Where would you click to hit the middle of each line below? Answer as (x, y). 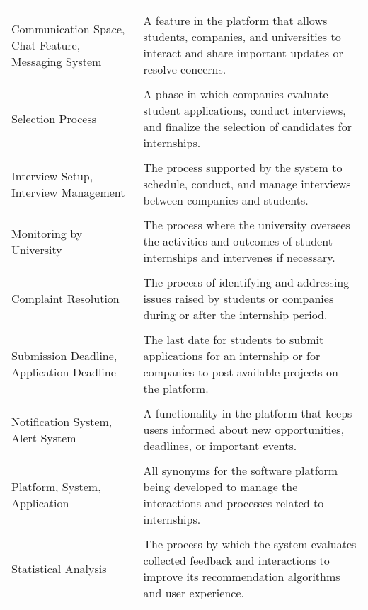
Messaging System (57, 61)
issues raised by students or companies (238, 298)
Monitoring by (47, 233)
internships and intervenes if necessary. (239, 257)
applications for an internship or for (232, 356)
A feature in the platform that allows (235, 20)
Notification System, (62, 421)
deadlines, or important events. (220, 445)
